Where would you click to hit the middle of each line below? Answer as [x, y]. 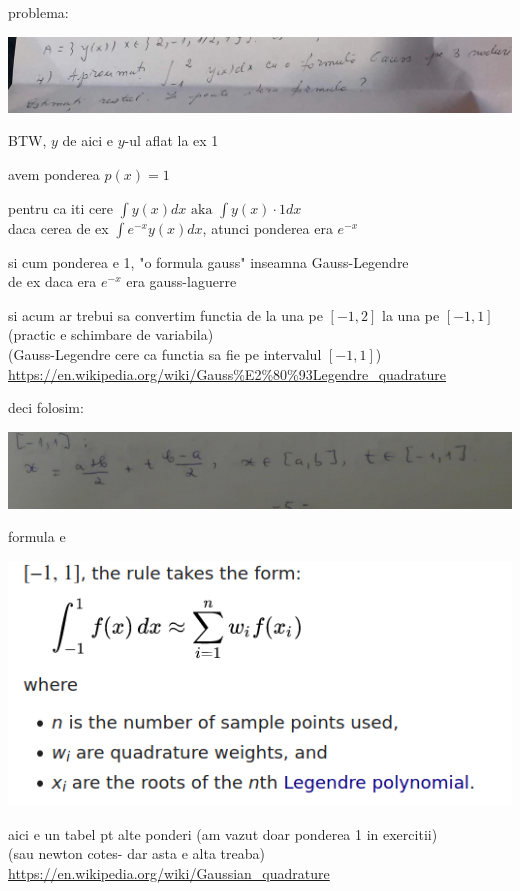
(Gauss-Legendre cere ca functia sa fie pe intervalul [165, 354]
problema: [38, 12]
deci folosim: [46, 407]
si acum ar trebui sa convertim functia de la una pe [165, 314]
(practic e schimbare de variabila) [111, 334]
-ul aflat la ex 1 [171, 140]
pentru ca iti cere [61, 207]
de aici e [88, 140]
